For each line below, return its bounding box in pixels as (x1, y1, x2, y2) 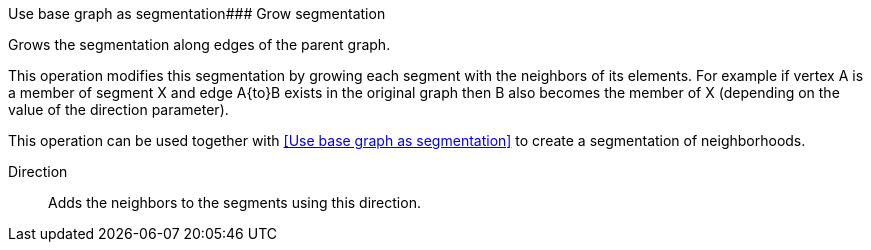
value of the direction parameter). (8, 101, 229, 118)
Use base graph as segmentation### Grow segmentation (8, 5, 386, 22)
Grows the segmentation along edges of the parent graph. (8, 36, 391, 53)
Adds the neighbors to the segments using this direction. (48, 194, 421, 211)
